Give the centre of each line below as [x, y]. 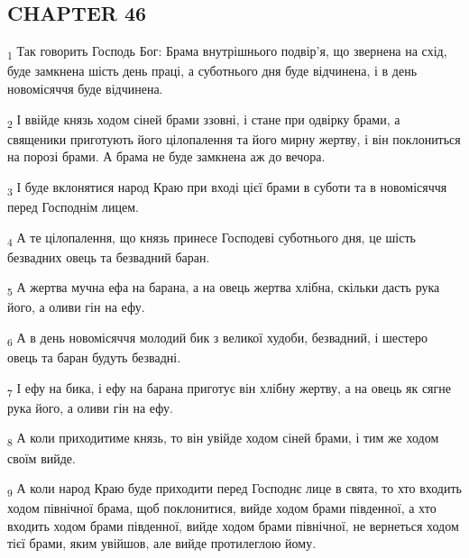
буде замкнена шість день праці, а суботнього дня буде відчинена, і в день [212, 71]
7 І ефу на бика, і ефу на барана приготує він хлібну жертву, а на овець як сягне [230, 389]
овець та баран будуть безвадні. [94, 357]
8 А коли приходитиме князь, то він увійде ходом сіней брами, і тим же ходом [223, 439]
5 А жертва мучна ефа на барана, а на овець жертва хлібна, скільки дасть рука [224, 288]
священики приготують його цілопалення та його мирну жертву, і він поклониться [234, 138]
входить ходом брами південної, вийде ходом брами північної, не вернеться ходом [233, 525]
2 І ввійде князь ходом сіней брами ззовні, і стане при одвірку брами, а [204, 120]
